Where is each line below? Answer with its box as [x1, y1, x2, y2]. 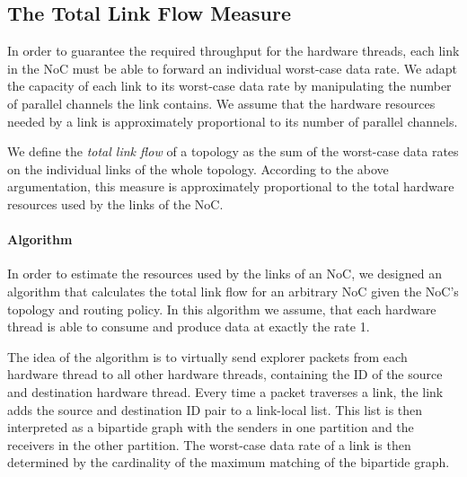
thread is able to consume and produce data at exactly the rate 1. [7, 317, 370, 336]
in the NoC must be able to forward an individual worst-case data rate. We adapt [7, 58, 457, 77]
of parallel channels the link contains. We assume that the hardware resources [7, 93, 436, 112]
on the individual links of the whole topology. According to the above [7, 159, 389, 178]
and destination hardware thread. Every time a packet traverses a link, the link [7, 382, 444, 401]
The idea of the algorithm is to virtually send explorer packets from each [7, 347, 408, 366]
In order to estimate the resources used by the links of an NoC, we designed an [7, 264, 442, 283]
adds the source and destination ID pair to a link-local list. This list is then [7, 400, 423, 419]
